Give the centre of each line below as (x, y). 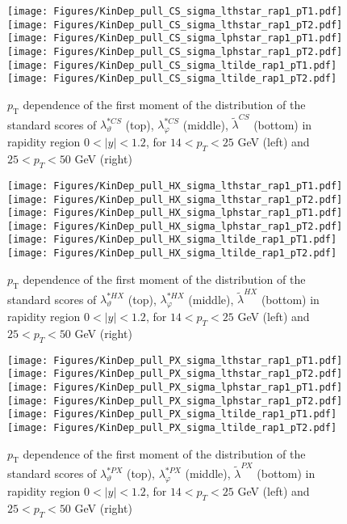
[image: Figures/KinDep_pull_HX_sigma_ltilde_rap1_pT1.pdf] (172, 240)
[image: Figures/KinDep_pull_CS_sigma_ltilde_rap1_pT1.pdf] (172, 65)
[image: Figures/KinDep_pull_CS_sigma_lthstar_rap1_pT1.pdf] (175, 11)
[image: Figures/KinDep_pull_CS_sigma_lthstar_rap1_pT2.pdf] (175, 25)
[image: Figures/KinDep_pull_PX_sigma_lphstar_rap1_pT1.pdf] (175, 387)
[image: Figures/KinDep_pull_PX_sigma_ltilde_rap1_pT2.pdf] (172, 427)
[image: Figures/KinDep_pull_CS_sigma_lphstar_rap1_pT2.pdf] (175, 51)
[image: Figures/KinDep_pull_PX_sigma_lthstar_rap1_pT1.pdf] (175, 360)
